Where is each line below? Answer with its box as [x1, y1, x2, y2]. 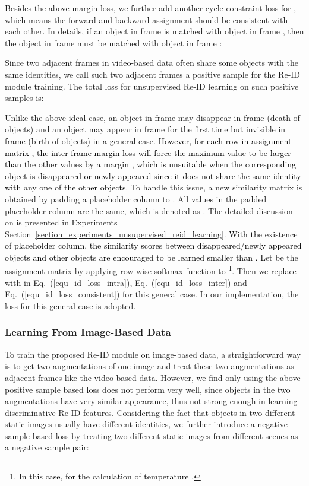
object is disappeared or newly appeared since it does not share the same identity [5, 169, 301, 182]
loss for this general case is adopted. [5, 299, 136, 312]
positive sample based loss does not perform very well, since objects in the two [5, 383, 291, 395]
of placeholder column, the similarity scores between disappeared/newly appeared [5, 239, 302, 252]
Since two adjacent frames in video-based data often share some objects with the [5, 56, 298, 69]
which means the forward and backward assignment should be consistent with [5, 13, 288, 26]
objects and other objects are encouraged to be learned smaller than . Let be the [5, 250, 298, 263]
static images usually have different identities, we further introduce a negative [5, 418, 288, 430]
